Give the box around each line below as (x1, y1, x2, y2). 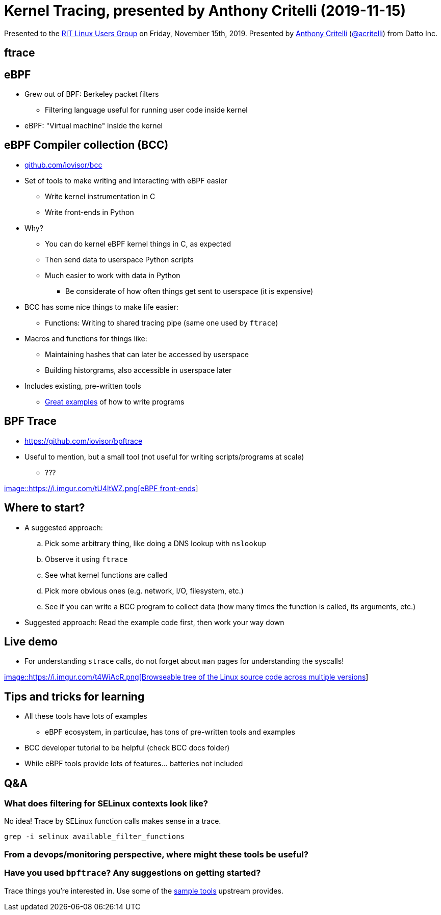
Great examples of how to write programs (45, 397, 185, 406)
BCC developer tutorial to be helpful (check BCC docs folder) (24, 743, 230, 752)
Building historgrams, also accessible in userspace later (45, 365, 232, 374)
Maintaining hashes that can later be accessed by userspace (45, 349, 249, 359)
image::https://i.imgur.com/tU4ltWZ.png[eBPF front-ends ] (4, 483, 198, 493)
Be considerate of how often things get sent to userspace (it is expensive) (65, 286, 314, 295)
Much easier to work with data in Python (45, 271, 180, 280)
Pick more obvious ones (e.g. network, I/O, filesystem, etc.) (45, 586, 244, 595)
